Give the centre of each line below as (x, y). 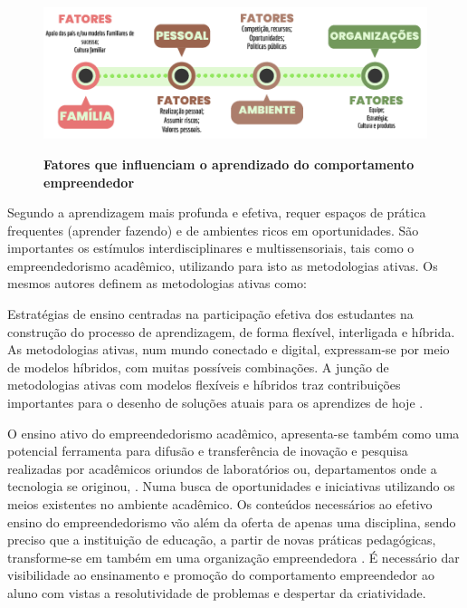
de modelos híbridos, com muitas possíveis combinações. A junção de (198, 367)
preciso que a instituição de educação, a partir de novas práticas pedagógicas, (222, 540)
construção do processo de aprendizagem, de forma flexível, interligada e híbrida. (231, 331)
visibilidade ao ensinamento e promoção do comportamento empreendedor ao (221, 575)
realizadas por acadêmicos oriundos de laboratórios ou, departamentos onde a (222, 468)
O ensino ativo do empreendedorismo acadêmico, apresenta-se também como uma (233, 433)
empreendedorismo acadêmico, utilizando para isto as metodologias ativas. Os (223, 265)
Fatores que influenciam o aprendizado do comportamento (229, 164)
